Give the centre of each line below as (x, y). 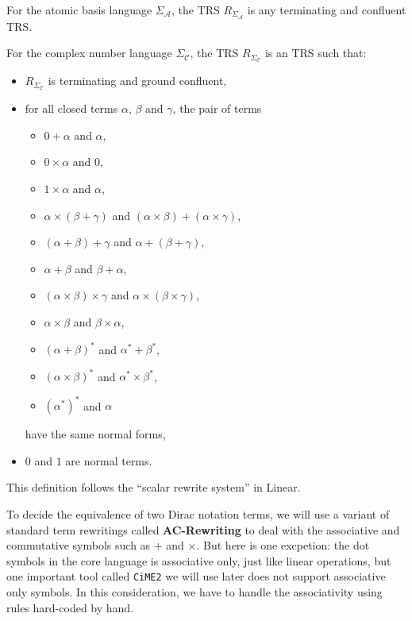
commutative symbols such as (79, 545)
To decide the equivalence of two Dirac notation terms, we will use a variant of (198, 513)
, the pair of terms (217, 108)
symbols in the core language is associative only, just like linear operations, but (199, 560)
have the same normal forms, (95, 434)
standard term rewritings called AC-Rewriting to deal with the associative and (203, 529)
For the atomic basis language (79, 10)
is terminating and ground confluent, (137, 81)
